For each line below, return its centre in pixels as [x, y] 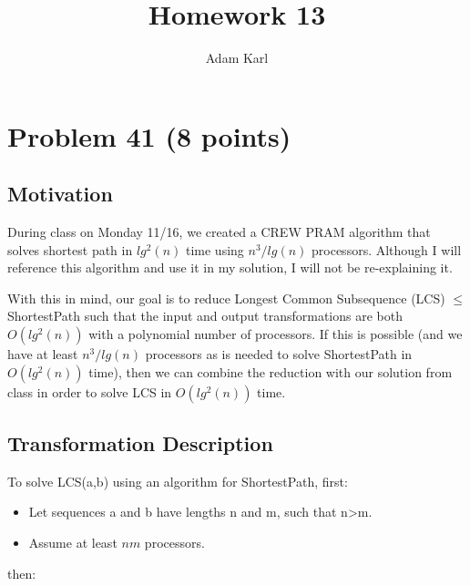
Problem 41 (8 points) [149, 135]
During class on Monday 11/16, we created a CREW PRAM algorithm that [219, 232]
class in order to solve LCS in [90, 391]
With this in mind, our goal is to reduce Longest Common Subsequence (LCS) [226, 298]
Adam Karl [237, 58]
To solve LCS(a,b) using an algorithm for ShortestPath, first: [178, 481]
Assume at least [73, 543]
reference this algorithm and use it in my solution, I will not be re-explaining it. [230, 267]
